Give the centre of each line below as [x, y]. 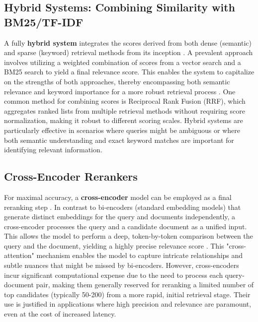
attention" [19, 255]
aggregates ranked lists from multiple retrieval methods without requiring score [125, 110]
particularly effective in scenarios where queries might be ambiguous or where [122, 130]
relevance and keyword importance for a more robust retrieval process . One [120, 91]
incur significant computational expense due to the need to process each [114, 275]
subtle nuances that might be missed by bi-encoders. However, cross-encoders [122, 265]
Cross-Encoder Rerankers [71, 176]
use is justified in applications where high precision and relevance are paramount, [128, 304]
